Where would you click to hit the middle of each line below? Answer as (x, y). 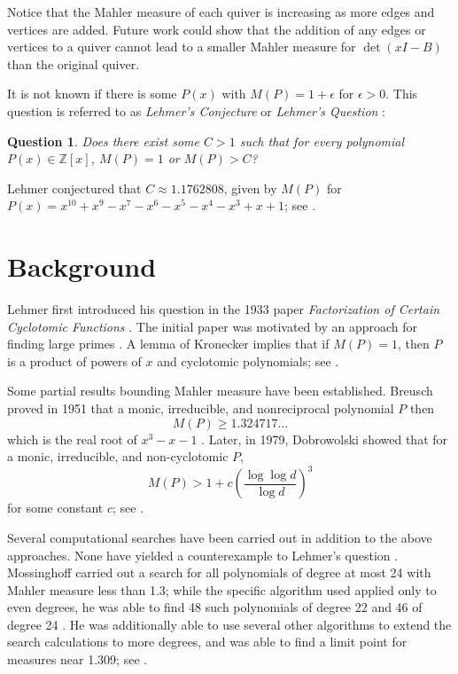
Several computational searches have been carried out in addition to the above (220, 537)
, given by (250, 188)
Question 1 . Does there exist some (103, 141)
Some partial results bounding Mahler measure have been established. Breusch (220, 391)
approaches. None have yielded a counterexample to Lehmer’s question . (203, 555)
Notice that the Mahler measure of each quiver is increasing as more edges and (221, 12)
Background (82, 266)
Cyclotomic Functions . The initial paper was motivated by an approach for (212, 326)
